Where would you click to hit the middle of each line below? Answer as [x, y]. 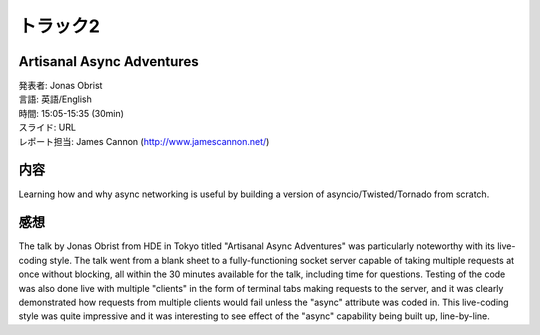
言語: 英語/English [55, 99]
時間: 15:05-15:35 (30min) [71, 113]
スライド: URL [47, 127]
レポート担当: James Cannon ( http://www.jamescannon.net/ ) [144, 141]
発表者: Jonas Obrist [60, 86]
